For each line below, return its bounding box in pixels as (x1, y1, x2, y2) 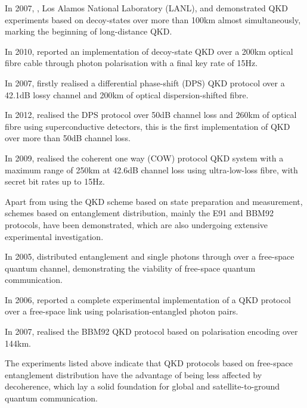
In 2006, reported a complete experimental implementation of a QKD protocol (5, 293, 291, 306)
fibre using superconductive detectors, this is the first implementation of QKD (5, 120, 290, 132)
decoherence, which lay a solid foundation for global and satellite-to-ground (5, 380, 280, 393)
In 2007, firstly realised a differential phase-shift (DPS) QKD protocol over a (5, 76, 285, 89)
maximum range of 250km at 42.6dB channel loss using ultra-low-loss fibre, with (5, 163, 298, 176)
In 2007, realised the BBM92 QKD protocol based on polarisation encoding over (5, 325, 298, 338)
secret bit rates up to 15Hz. (5, 175, 105, 188)
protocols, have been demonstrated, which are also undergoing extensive (5, 218, 268, 231)
